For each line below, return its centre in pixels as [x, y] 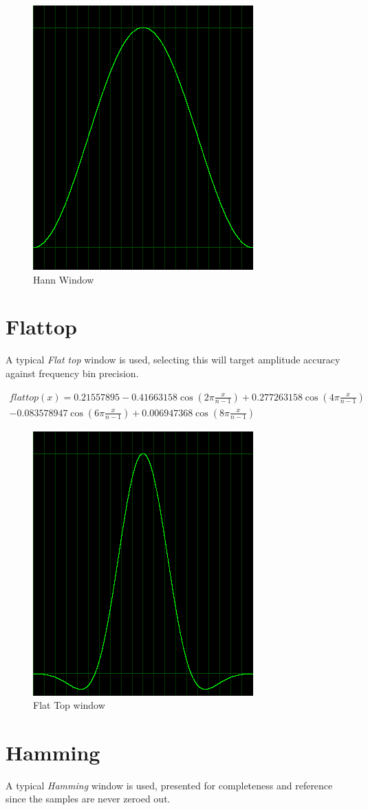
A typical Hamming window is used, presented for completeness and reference [169, 785]
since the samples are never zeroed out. [88, 799]
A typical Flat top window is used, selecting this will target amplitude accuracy [173, 360]
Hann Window [64, 279]
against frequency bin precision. [72, 373]
